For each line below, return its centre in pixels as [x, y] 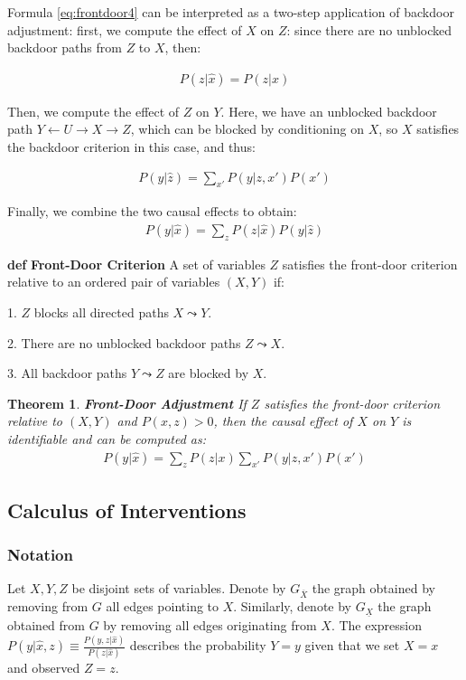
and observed [44, 668]
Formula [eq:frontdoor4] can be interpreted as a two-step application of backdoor [231, 12]
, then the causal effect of [283, 421]
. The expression [377, 625]
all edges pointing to [163, 606]
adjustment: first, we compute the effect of [125, 29]
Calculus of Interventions [127, 510]
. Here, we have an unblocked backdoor [329, 111]
